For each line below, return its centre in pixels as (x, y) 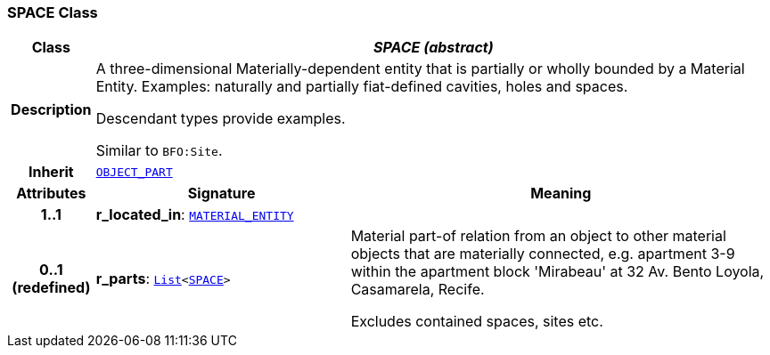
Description (51, 110)
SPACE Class (53, 12)
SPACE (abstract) (434, 48)
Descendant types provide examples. (221, 119)
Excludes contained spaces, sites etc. (477, 322)
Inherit (51, 172)
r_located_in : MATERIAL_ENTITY (195, 215)
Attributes (51, 194)
